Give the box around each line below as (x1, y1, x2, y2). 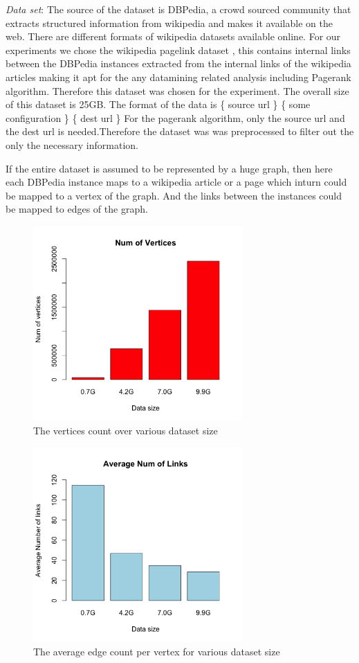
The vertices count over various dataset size (33, 423, 218, 437)
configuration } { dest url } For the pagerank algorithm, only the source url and (6, 110, 345, 125)
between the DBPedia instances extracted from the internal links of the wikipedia (6, 56, 351, 71)
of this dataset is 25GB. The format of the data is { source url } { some (6, 97, 311, 112)
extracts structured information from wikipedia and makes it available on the (6, 15, 333, 30)
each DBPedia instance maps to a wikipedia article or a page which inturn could (6, 175, 347, 189)
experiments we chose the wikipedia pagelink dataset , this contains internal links (6, 42, 351, 57)
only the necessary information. (6, 137, 138, 152)
